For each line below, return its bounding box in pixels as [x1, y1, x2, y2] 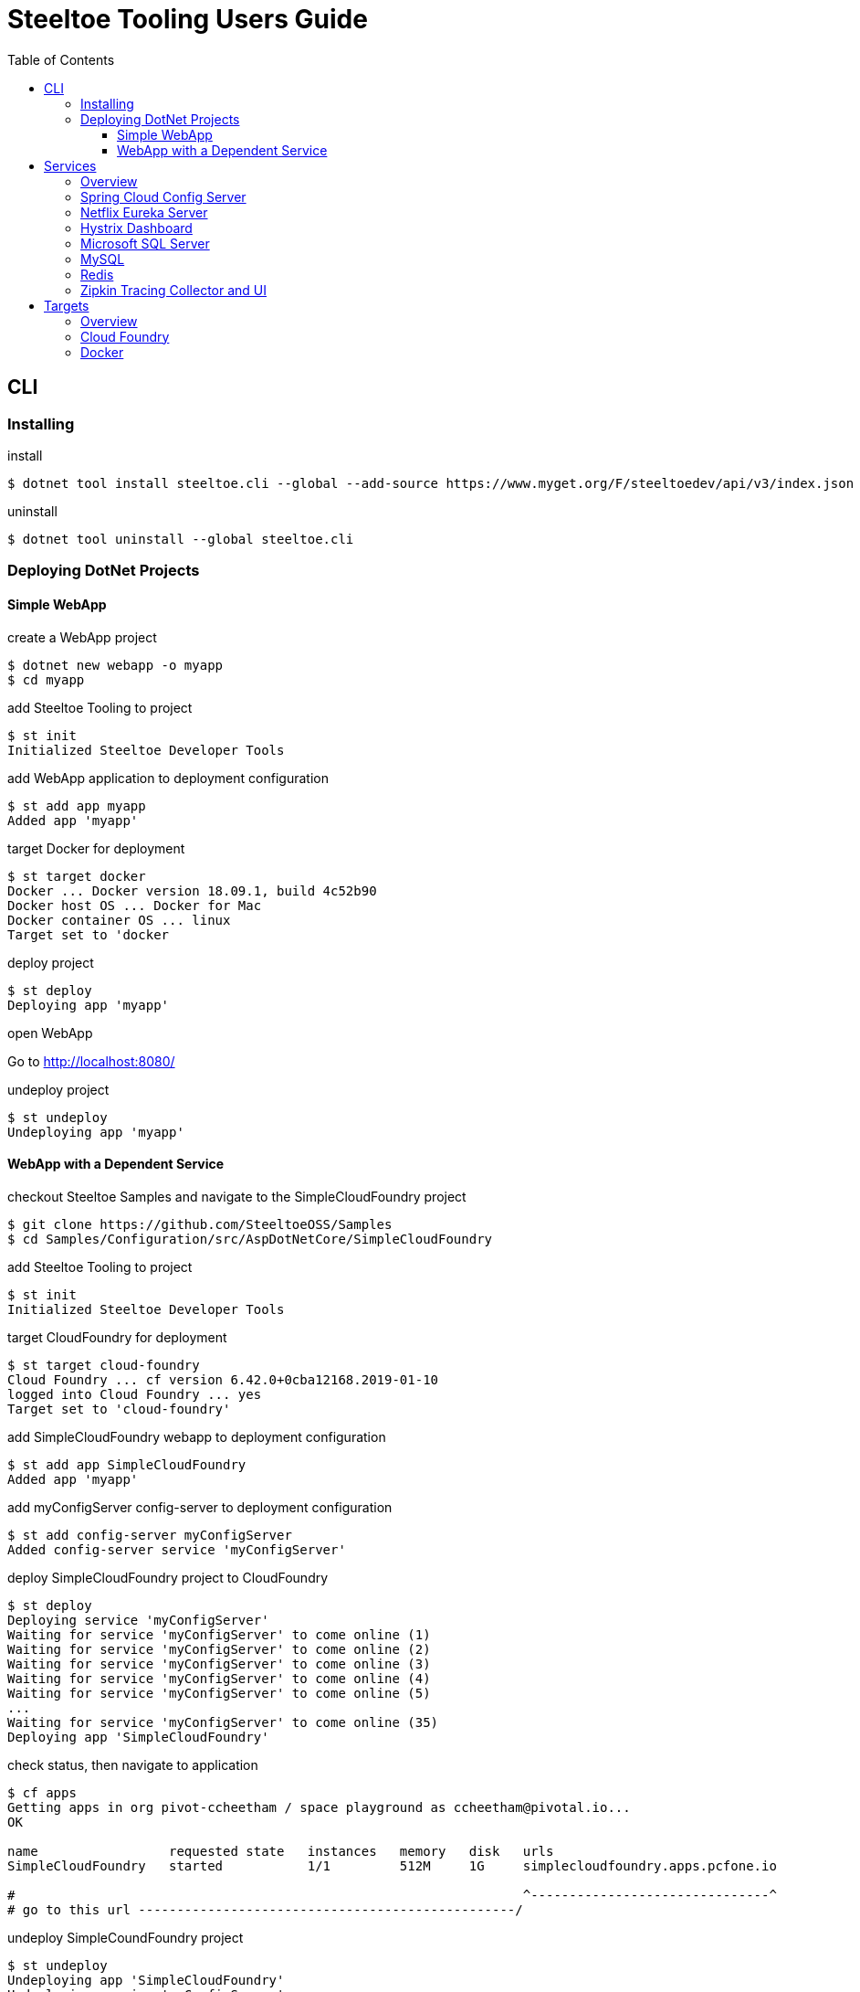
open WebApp [7, 1024, 93, 1041]
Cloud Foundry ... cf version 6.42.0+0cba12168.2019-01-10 [7, 1372, 439, 1387]
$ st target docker [7, 868, 146, 884]
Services [44, 157, 97, 174]
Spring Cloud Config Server [80, 188, 246, 205]
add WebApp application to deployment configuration [7, 769, 329, 786]
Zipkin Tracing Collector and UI [80, 281, 267, 298]
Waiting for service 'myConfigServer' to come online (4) [7, 1670, 431, 1686]
